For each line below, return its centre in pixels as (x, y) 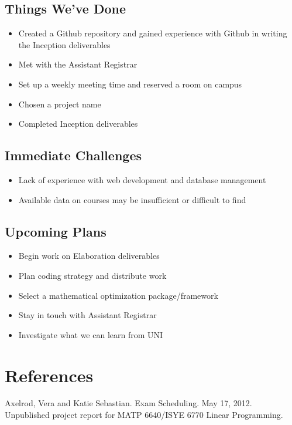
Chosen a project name (60, 104)
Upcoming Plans (56, 231)
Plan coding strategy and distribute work (92, 275)
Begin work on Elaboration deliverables (89, 256)
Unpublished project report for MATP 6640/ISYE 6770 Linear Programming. (144, 415)
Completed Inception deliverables (78, 124)
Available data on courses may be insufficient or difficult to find (132, 199)
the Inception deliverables (64, 44)
